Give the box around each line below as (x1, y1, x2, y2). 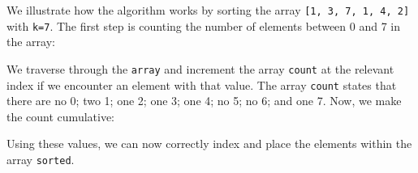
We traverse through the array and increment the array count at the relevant (6, 60, 394, 77)
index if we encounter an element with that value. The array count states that (6, 76, 397, 93)
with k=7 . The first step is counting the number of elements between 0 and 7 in (6, 17, 401, 34)
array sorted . (6, 151, 75, 167)
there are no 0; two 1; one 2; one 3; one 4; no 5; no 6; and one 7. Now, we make (6, 92, 402, 109)
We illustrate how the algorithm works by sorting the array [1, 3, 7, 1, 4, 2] (6, 2, 410, 18)
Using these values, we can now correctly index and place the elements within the (6, 135, 412, 152)
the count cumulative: (6, 108, 114, 124)
